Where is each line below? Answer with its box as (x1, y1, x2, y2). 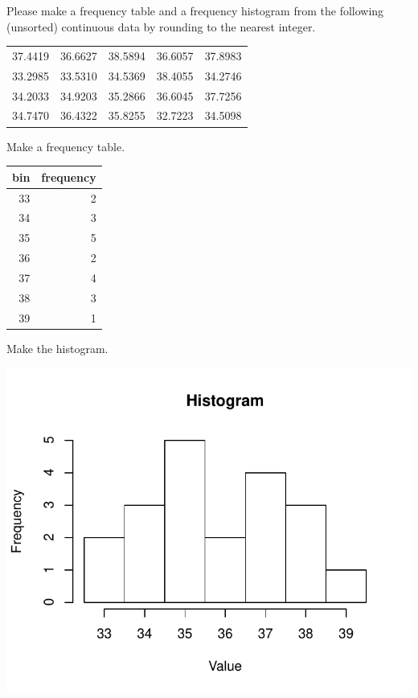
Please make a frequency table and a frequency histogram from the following (6, 2, 384, 18)
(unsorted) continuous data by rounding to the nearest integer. (6, 18, 316, 35)
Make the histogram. (6, 339, 109, 356)
